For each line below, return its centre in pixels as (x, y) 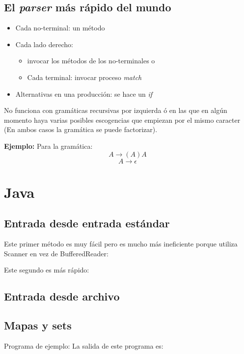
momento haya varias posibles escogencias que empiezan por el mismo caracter (122, 120)
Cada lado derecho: (44, 44)
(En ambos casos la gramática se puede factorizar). (81, 129)
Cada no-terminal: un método (60, 28)
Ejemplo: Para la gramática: (48, 146)
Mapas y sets (38, 325)
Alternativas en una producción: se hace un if (84, 94)
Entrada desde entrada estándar (87, 223)
